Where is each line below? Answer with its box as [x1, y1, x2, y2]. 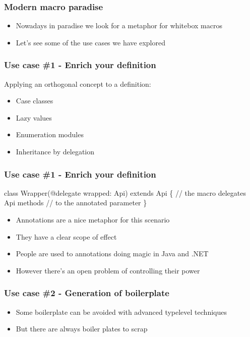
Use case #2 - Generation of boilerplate [4, 287, 169, 299]
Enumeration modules [16, 129, 84, 140]
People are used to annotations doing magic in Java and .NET [16, 248, 209, 259]
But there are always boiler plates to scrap [16, 323, 148, 334]
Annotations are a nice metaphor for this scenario [16, 214, 170, 224]
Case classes [16, 95, 53, 106]
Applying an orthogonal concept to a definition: [4, 78, 151, 89]
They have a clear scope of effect [16, 231, 117, 242]
